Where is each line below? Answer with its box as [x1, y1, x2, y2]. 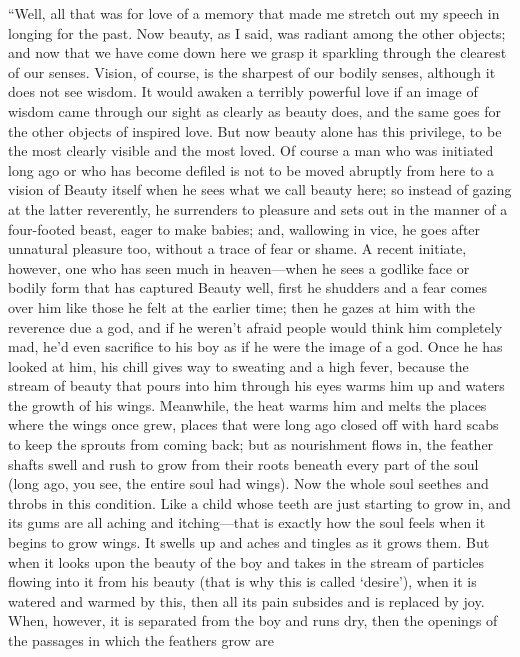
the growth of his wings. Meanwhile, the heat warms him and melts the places [8, 394, 487, 415]
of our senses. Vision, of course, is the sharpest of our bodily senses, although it [8, 61, 496, 82]
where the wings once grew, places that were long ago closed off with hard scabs [8, 414, 499, 435]
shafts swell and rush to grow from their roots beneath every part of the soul [8, 453, 479, 474]
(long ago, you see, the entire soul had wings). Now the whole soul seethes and [8, 473, 489, 494]
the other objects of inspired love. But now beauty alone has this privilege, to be [8, 120, 502, 141]
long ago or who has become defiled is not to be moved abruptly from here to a [8, 159, 495, 180]
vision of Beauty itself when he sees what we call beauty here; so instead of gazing [8, 179, 512, 200]
